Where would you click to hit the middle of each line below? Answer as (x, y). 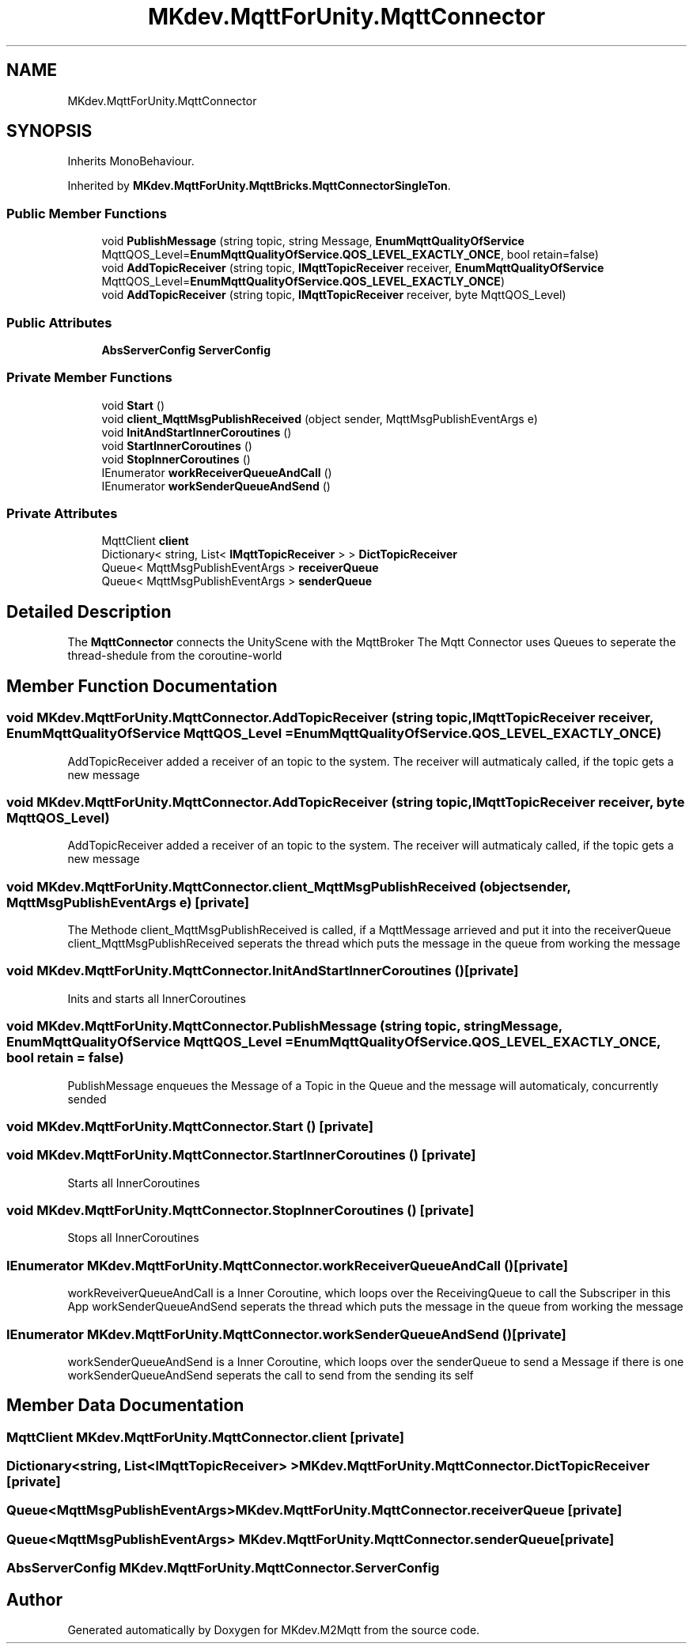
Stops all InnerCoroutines (133, 1238)
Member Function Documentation (142, 686)
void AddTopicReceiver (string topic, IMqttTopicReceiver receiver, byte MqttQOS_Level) (334, 295)
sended (87, 1099)
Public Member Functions (87, 213)
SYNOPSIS (49, 131)
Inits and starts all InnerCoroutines (157, 998)
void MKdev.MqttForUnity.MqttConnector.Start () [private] (190, 1126)
